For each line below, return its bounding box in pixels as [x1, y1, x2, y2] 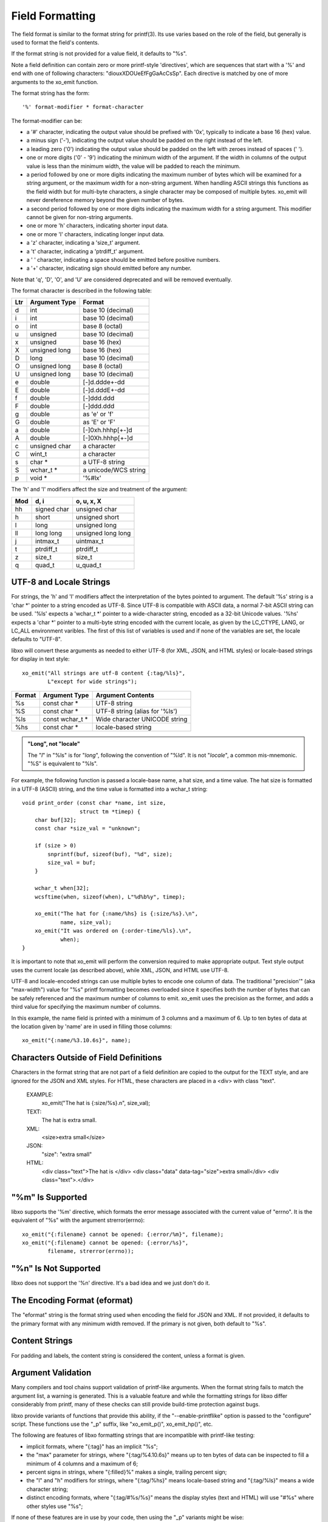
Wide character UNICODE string [95, 715, 188, 724]
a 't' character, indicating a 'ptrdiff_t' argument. [26, 247, 145, 255]
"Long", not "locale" [27, 740, 80, 748]
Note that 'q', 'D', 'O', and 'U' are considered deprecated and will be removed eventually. [11, 276, 232, 283]
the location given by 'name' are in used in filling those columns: [11, 1023, 173, 1030]
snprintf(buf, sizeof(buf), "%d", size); [47, 850, 173, 858]
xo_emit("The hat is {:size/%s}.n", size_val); [41, 1099, 151, 1107]
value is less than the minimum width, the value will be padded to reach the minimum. [26, 162, 241, 170]
